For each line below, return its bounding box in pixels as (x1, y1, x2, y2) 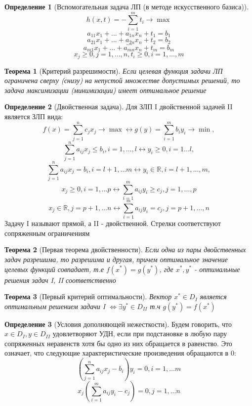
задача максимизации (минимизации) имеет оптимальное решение (4, 85, 207, 95)
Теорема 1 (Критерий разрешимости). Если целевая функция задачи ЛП (4, 65, 223, 76)
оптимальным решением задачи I (4, 301, 106, 311)
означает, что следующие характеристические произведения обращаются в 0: (4, 348, 236, 358)
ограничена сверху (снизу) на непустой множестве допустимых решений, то (4, 75, 240, 86)
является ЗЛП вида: (4, 111, 63, 121)
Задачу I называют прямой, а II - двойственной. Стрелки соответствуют (4, 218, 221, 228)
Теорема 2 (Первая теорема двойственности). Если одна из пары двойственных (4, 244, 246, 255)
